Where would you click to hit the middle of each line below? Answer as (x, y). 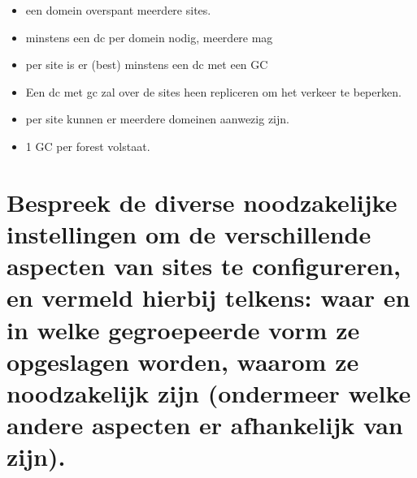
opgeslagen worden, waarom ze (183, 361)
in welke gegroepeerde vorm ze (183, 329)
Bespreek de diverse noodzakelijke (202, 202)
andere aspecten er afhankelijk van (205, 425)
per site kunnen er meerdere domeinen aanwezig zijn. (157, 119)
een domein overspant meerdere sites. (118, 10)
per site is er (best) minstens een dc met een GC (147, 65)
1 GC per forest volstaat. (88, 146)
